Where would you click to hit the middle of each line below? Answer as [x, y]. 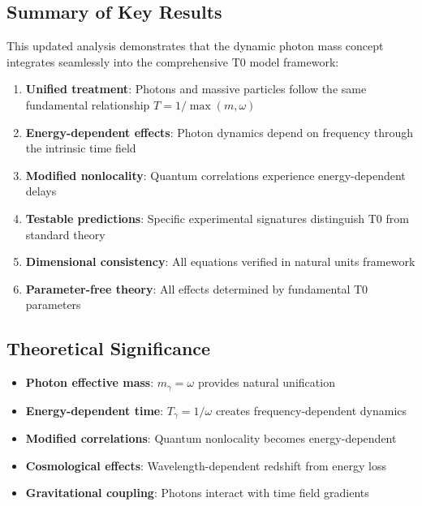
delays [41, 191]
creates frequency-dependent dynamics [311, 410]
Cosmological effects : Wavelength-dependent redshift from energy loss [206, 465]
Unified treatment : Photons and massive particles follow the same [196, 89]
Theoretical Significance [109, 348]
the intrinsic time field [81, 148]
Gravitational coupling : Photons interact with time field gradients [197, 493]
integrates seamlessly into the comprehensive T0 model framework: [173, 61]
